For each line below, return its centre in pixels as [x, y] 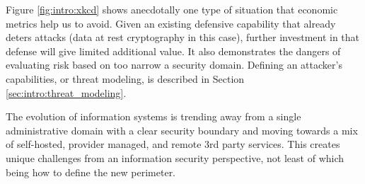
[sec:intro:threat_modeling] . [66, 92]
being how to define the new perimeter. [91, 172]
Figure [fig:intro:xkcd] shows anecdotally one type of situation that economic [172, 9]
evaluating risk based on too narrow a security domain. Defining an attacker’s [174, 65]
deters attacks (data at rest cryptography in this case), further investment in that [183, 37]
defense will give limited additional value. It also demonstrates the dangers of [173, 51]
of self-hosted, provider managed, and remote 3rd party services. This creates [173, 144]
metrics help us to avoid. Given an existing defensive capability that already [171, 23]
